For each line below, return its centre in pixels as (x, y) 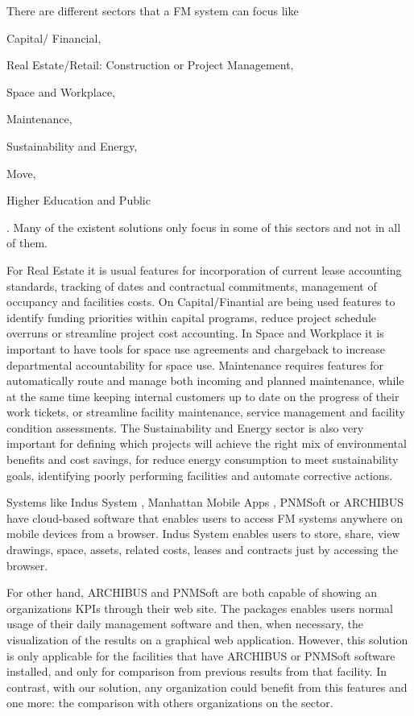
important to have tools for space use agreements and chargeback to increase (196, 348)
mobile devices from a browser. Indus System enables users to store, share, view (203, 534)
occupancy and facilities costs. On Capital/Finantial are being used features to (201, 302)
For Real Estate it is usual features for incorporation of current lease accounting (204, 269)
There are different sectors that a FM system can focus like (153, 10)
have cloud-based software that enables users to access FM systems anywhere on (205, 517)
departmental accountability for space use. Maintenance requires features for (195, 364)
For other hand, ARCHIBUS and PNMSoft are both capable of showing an (192, 592)
